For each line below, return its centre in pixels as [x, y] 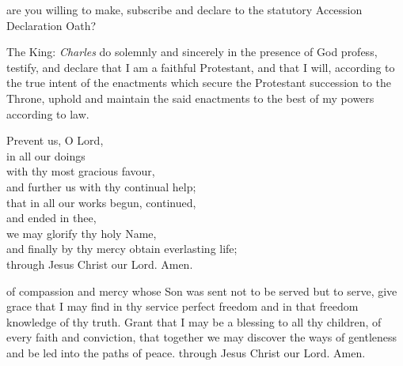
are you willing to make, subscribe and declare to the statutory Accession [184, 9]
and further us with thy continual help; [101, 186]
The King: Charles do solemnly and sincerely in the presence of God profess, [192, 52]
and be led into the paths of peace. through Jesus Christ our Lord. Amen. [186, 352]
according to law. [48, 113]
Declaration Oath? [51, 25]
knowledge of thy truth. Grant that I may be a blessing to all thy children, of [194, 321]
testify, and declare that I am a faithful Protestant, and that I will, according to [201, 67]
